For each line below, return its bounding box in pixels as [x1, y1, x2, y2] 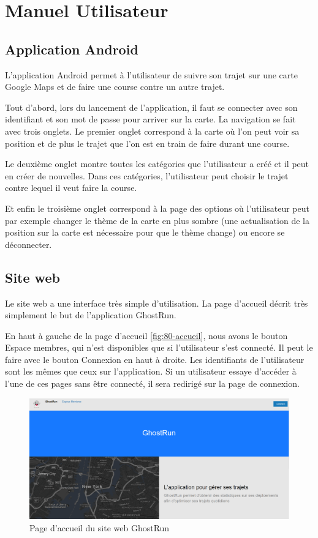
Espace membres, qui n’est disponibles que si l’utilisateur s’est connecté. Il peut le [5, 341, 313, 354]
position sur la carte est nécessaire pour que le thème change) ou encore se [5, 226, 285, 239]
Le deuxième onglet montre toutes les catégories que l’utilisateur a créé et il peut [5, 157, 309, 170]
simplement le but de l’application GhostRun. [5, 308, 176, 321]
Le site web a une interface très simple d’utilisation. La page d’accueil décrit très [5, 296, 308, 309]
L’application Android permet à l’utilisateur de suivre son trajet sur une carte [5, 68, 298, 81]
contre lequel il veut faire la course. [5, 181, 137, 194]
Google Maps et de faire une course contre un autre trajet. [5, 80, 225, 93]
